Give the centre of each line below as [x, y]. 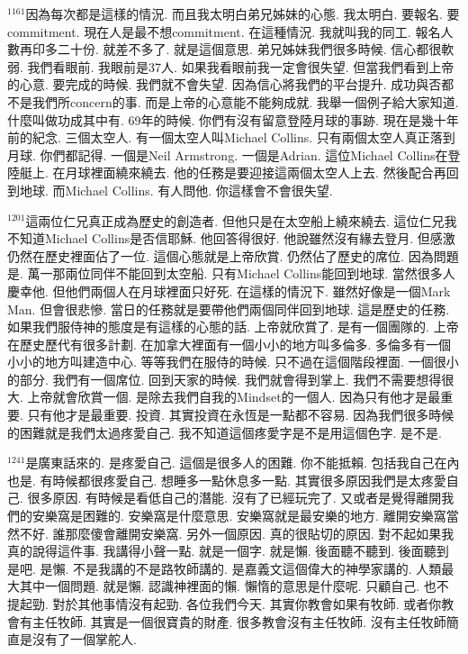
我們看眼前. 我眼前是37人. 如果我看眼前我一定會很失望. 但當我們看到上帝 [241, 66]
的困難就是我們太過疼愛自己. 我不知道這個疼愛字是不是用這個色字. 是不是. [225, 432]
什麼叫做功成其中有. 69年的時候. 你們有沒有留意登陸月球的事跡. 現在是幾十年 [233, 119]
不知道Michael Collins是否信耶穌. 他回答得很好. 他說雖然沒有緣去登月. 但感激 [231, 238]
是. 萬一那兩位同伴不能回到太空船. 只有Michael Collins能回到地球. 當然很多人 [231, 273]
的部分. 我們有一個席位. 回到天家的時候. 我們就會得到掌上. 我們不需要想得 [225, 379]
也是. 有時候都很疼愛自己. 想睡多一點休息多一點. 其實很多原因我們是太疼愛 [227, 480]
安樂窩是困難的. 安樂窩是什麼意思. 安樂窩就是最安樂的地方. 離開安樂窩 [239, 516]
